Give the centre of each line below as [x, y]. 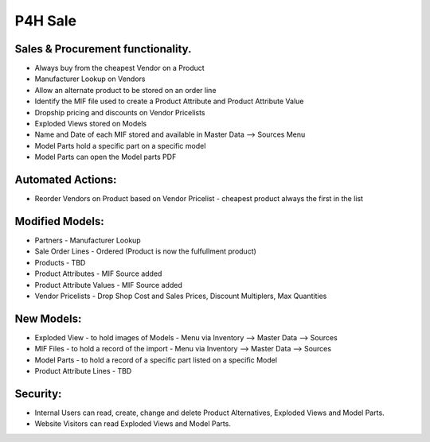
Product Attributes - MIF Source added [98, 273]
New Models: [48, 318]
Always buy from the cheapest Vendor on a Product [119, 68]
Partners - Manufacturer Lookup [88, 240]
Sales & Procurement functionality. [103, 49]
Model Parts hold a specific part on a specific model [120, 145]
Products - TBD [60, 262]
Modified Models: [59, 221]
